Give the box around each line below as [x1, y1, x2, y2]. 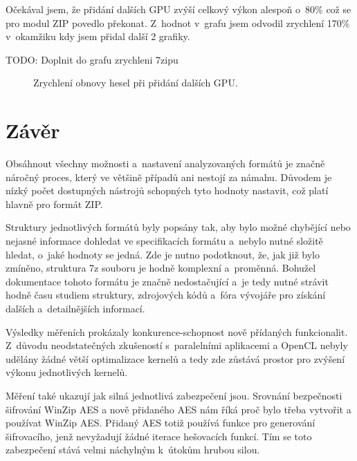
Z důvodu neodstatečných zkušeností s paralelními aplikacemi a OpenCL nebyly [6, 338, 348, 352]
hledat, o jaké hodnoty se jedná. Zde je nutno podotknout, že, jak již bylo [6, 247, 320, 261]
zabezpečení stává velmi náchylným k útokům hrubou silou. [6, 442, 260, 457]
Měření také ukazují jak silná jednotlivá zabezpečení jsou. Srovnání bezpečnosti [6, 388, 342, 402]
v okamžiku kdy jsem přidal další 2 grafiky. [6, 29, 190, 44]
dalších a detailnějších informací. [6, 301, 145, 316]
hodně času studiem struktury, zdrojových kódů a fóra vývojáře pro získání [6, 288, 326, 302]
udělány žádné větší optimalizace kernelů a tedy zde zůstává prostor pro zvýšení [6, 351, 345, 366]
